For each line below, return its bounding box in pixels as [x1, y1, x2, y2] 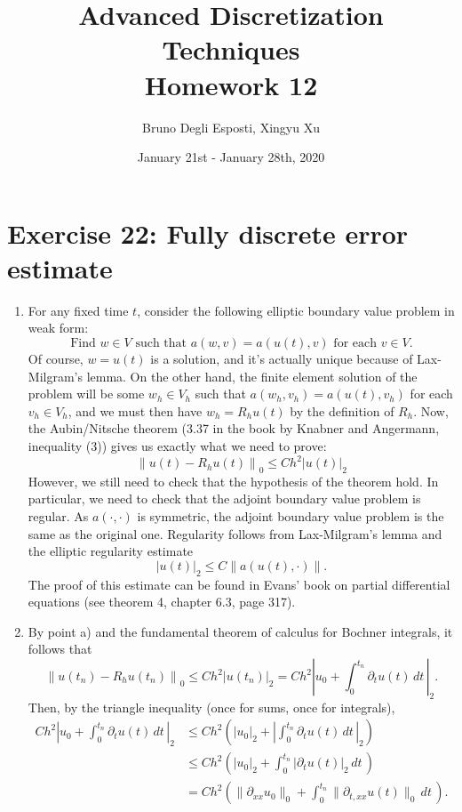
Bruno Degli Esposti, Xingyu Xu [142, 117, 320, 136]
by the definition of [290, 401, 394, 420]
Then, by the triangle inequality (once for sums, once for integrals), [28, 697, 395, 716]
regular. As [28, 507, 89, 526]
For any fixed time [28, 301, 129, 319]
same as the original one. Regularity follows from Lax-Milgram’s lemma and [28, 524, 442, 543]
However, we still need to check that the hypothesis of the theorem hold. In [28, 471, 439, 490]
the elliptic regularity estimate [28, 542, 194, 560]
